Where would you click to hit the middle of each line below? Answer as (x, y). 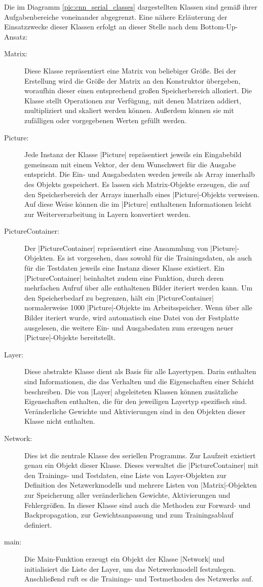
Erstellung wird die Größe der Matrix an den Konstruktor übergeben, (133, 80)
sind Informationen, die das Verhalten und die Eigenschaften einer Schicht (139, 381)
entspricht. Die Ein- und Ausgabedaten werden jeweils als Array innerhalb (140, 174)
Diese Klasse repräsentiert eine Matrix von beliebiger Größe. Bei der (130, 70)
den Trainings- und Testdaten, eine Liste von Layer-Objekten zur (125, 475)
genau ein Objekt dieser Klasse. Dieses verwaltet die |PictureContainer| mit (142, 465)
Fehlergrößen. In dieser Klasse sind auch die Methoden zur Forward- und (138, 505)
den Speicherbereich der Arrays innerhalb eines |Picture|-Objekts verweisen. (142, 194)
